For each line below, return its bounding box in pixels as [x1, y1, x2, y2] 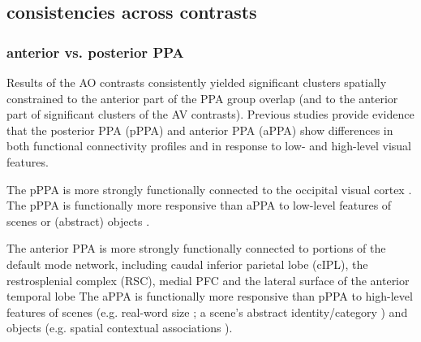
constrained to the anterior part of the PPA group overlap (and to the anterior [6, 89, 398, 106]
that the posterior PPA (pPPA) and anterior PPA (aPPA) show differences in [6, 121, 393, 138]
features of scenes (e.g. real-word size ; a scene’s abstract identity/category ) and [6, 303, 408, 320]
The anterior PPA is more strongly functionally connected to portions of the [6, 240, 386, 257]
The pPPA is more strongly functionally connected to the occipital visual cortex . [6, 180, 412, 197]
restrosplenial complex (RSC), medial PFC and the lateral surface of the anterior [6, 271, 410, 288]
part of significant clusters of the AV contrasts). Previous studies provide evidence [6, 106, 415, 123]
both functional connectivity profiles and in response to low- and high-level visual [6, 137, 411, 154]
